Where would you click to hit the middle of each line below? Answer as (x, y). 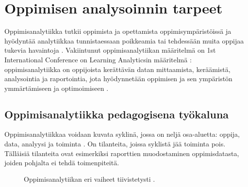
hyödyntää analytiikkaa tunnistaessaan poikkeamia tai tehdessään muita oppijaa (124, 40)
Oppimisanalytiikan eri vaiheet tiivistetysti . (90, 179)
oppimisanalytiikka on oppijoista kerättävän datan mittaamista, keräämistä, (117, 69)
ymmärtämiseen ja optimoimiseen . (57, 88)
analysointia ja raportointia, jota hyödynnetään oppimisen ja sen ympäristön (118, 79)
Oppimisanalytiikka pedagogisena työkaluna (117, 114)
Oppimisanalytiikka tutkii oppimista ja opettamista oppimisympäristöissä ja (118, 31)
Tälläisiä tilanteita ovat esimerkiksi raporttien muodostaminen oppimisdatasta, (122, 153)
